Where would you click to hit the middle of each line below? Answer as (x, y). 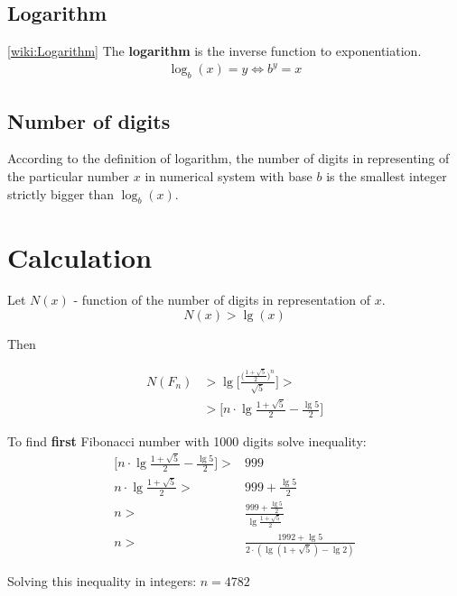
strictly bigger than (61, 193)
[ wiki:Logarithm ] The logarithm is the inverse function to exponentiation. (215, 51)
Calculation (80, 257)
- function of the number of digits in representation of (222, 300)
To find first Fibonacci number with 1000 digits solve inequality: (187, 440)
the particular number (69, 175)
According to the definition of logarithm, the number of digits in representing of (228, 158)
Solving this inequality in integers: (102, 580)
